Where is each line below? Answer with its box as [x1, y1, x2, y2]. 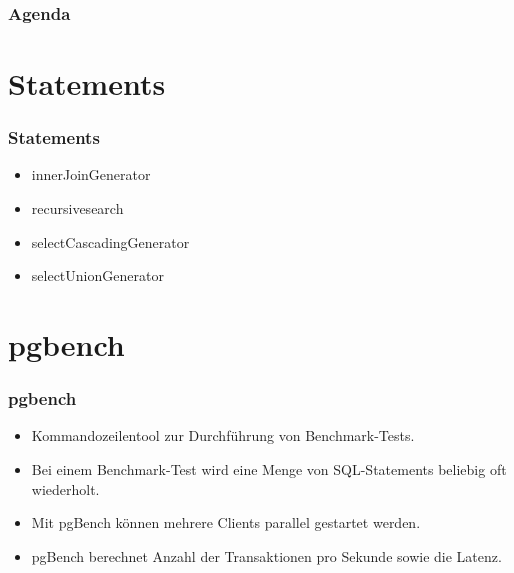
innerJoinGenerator [31, 164, 151, 185]
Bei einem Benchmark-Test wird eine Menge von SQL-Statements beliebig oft [31, 459, 507, 479]
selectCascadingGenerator [31, 231, 190, 252]
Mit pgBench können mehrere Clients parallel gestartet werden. [31, 512, 421, 533]
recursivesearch [31, 198, 124, 219]
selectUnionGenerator [31, 265, 164, 286]
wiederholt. [31, 478, 100, 499]
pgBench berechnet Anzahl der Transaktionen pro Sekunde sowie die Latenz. [31, 545, 502, 566]
